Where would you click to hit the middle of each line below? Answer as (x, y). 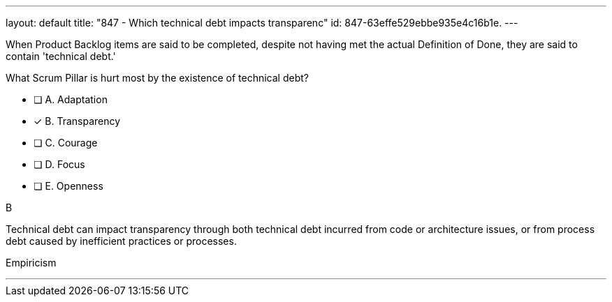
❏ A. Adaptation (71, 99)
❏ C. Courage (66, 143)
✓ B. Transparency (77, 121)
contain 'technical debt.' (61, 56)
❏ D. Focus (59, 164)
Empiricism (31, 263)
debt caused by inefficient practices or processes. (121, 241)
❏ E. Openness (68, 186)
